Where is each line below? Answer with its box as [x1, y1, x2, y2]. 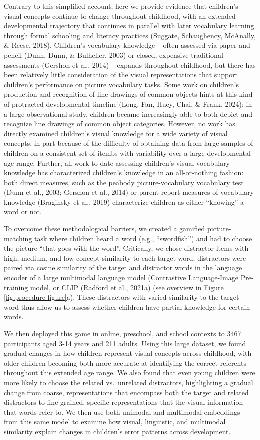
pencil [4, 49, 22, 60]
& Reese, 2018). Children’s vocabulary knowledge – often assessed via [4, 40, 217, 50]
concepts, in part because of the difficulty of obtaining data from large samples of [4, 138, 253, 148]
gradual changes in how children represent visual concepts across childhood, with [4, 348, 252, 358]
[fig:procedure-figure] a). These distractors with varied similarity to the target [4, 292, 239, 302]
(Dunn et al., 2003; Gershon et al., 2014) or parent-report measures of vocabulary [4, 187, 254, 197]
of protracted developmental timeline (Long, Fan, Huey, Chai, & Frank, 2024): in [4, 98, 252, 109]
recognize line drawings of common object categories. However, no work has [4, 118, 235, 129]
